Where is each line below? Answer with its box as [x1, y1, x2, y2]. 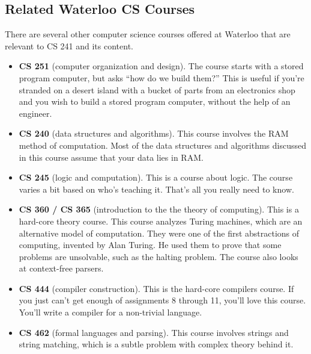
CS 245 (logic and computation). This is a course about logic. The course [19, 171, 293, 184]
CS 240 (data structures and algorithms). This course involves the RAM [19, 127, 289, 140]
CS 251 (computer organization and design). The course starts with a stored [19, 60, 304, 72]
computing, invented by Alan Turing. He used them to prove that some [19, 238, 282, 251]
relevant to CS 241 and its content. [5, 39, 133, 52]
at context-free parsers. [19, 262, 104, 275]
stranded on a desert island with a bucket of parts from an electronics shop [19, 83, 295, 96]
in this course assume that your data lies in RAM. [19, 151, 204, 163]
